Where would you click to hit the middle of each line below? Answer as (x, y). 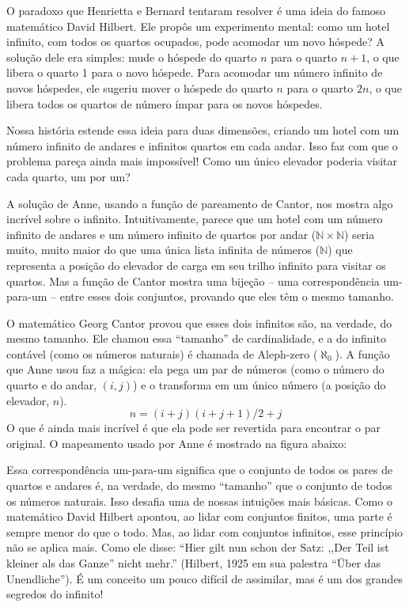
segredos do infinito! (55, 594)
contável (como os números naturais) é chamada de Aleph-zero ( (162, 353)
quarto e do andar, (52, 385)
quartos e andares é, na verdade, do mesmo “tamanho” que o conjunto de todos (199, 486)
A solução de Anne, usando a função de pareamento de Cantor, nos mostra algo (200, 203)
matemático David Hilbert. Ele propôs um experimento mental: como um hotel (198, 26)
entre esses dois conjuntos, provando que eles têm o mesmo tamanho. (227, 296)
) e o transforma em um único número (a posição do (259, 385)
